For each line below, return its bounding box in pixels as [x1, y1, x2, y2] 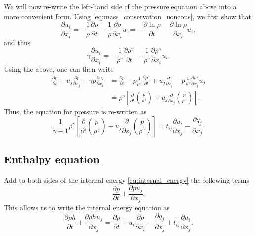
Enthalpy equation [4, 151, 100, 166]
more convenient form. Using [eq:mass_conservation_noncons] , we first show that [4, 11, 252, 21]
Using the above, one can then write [4, 63, 114, 74]
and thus [4, 37, 31, 47]
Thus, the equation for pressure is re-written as [4, 106, 147, 116]
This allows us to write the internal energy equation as [4, 202, 170, 213]
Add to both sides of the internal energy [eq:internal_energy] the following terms [4, 174, 249, 185]
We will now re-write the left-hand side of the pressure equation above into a [4, 1, 237, 11]
